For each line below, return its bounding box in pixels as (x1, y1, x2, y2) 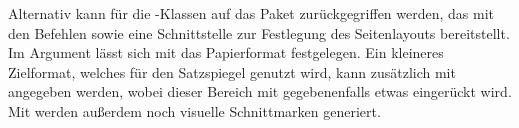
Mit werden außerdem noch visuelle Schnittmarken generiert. (8, 100, 381, 121)
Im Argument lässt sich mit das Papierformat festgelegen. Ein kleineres (8, 42, 444, 63)
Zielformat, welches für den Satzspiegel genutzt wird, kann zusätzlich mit (8, 61, 456, 82)
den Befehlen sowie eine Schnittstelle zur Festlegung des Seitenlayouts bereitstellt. (8, 22, 510, 43)
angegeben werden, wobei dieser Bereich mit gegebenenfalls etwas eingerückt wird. (8, 81, 512, 102)
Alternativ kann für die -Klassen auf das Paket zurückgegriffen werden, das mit (8, 3, 495, 23)
